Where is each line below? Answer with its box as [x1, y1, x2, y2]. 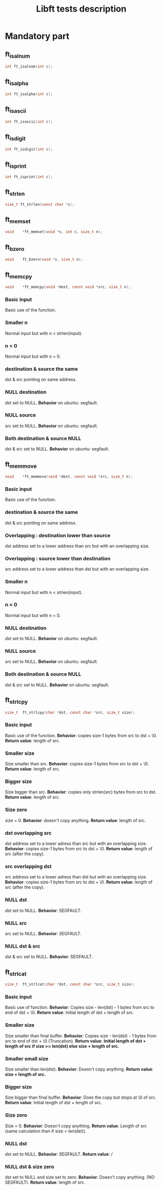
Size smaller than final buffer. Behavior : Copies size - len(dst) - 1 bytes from [5, 1033, 157, 1039]
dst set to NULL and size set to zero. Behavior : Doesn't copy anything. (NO [5, 1174, 155, 1180]
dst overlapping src [5, 829, 52, 836]
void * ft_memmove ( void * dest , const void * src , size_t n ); [5, 474, 133, 479]
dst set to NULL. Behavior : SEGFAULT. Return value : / [5, 1151, 113, 1157]
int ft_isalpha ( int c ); [5, 92, 53, 97]
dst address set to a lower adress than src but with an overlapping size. [5, 841, 147, 846]
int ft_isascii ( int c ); [5, 119, 53, 124]
